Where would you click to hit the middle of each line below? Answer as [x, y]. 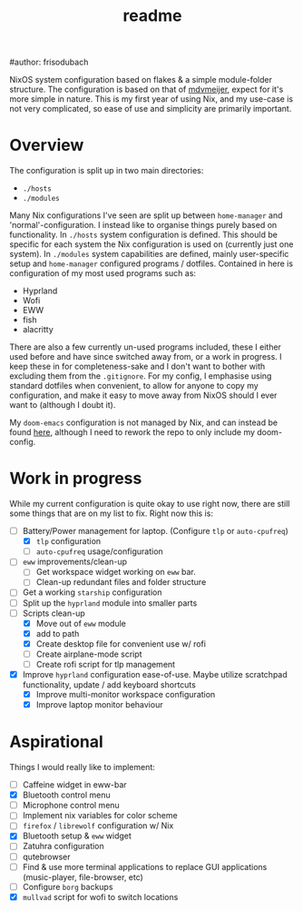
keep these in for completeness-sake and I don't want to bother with [137, 366]
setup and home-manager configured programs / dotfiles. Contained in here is [151, 263]
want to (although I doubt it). [63, 405]
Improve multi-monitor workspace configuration [126, 694]
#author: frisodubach [49, 62]
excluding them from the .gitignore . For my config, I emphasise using [141, 376]
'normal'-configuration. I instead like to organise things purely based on [143, 225]
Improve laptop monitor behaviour [99, 705]
